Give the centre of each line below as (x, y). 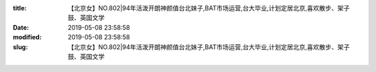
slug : (20, 47)
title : (20, 8)
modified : (27, 37)
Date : (21, 27)
